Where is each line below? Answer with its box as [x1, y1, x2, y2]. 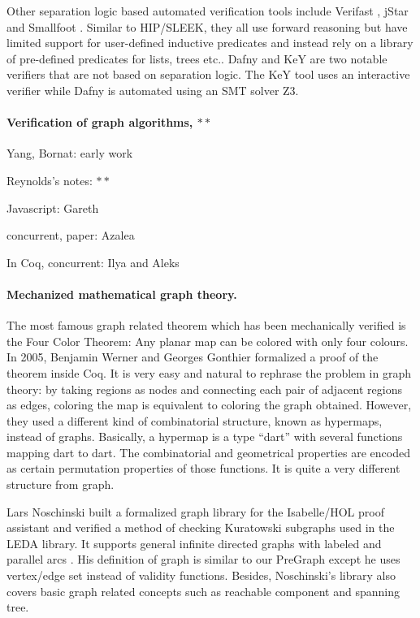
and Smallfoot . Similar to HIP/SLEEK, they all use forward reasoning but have [6, 18, 408, 35]
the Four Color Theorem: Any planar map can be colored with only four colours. [6, 332, 409, 349]
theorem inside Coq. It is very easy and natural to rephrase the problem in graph [6, 364, 411, 381]
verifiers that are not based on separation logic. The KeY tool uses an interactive [6, 66, 410, 83]
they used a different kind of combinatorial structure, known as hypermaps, [6, 412, 383, 429]
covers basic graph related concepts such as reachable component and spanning [6, 582, 400, 599]
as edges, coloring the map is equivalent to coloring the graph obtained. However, [6, 396, 412, 413]
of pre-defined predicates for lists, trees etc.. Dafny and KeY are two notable [6, 50, 388, 67]
